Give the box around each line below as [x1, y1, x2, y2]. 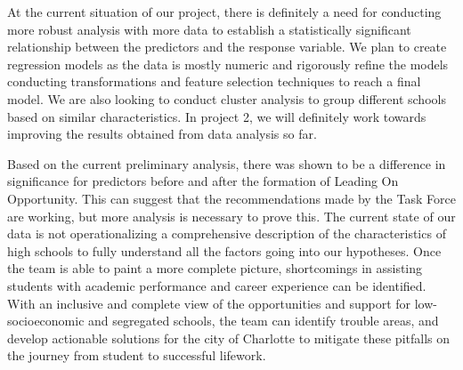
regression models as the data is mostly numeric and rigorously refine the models [7, 54, 449, 73]
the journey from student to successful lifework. [7, 346, 266, 365]
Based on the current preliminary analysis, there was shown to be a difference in [7, 154, 446, 173]
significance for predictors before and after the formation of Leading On [7, 172, 399, 190]
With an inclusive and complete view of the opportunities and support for [7, 294, 411, 312]
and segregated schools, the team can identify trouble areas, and [88, 311, 439, 330]
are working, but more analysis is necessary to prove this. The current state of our [7, 206, 456, 225]
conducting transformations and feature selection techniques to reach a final [7, 72, 421, 91]
